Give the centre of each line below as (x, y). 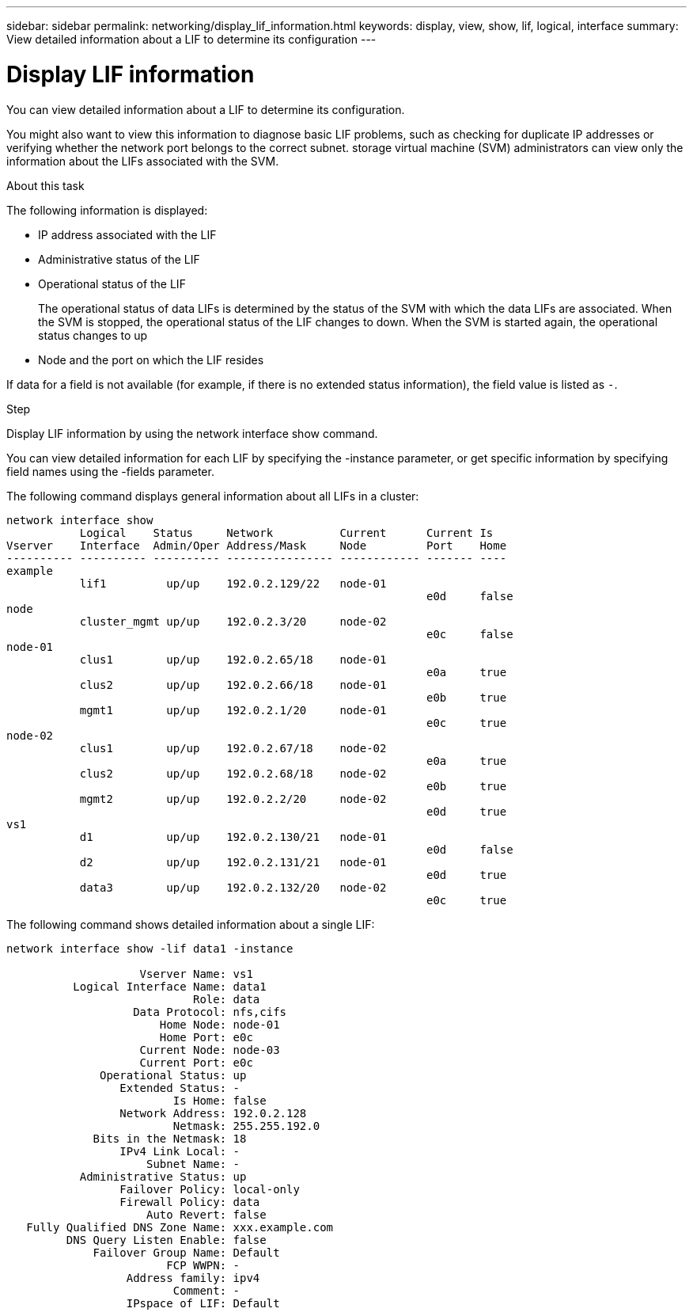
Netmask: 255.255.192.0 (246, 1126)
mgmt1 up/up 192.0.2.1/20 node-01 (233, 710)
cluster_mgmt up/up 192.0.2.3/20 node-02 (233, 621)
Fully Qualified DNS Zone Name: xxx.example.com (180, 1227)
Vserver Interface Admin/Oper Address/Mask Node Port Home (257, 545)
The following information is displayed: (107, 210)
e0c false (470, 634)
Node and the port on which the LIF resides (151, 359)
